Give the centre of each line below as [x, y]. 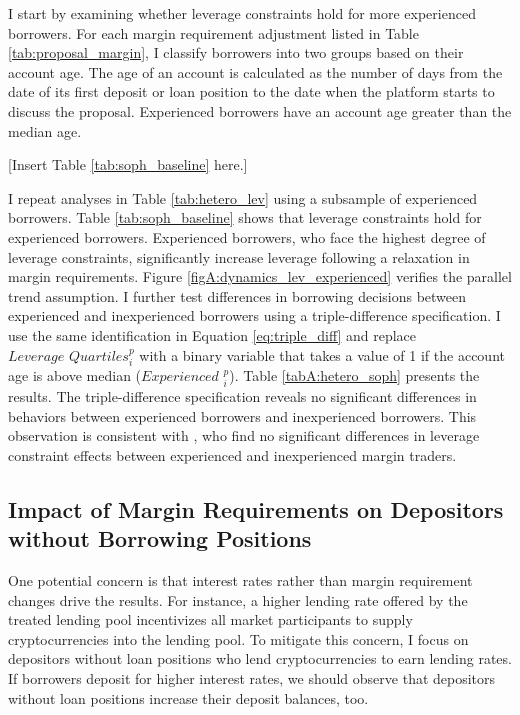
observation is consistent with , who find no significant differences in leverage [244, 435]
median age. [45, 130]
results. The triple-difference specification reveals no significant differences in [242, 396]
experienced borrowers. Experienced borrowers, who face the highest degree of [247, 236]
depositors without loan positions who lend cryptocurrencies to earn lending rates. [260, 658]
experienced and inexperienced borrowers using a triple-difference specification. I [254, 315]
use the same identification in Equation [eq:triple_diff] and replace [212, 334]
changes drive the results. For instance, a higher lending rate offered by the [238, 599]
